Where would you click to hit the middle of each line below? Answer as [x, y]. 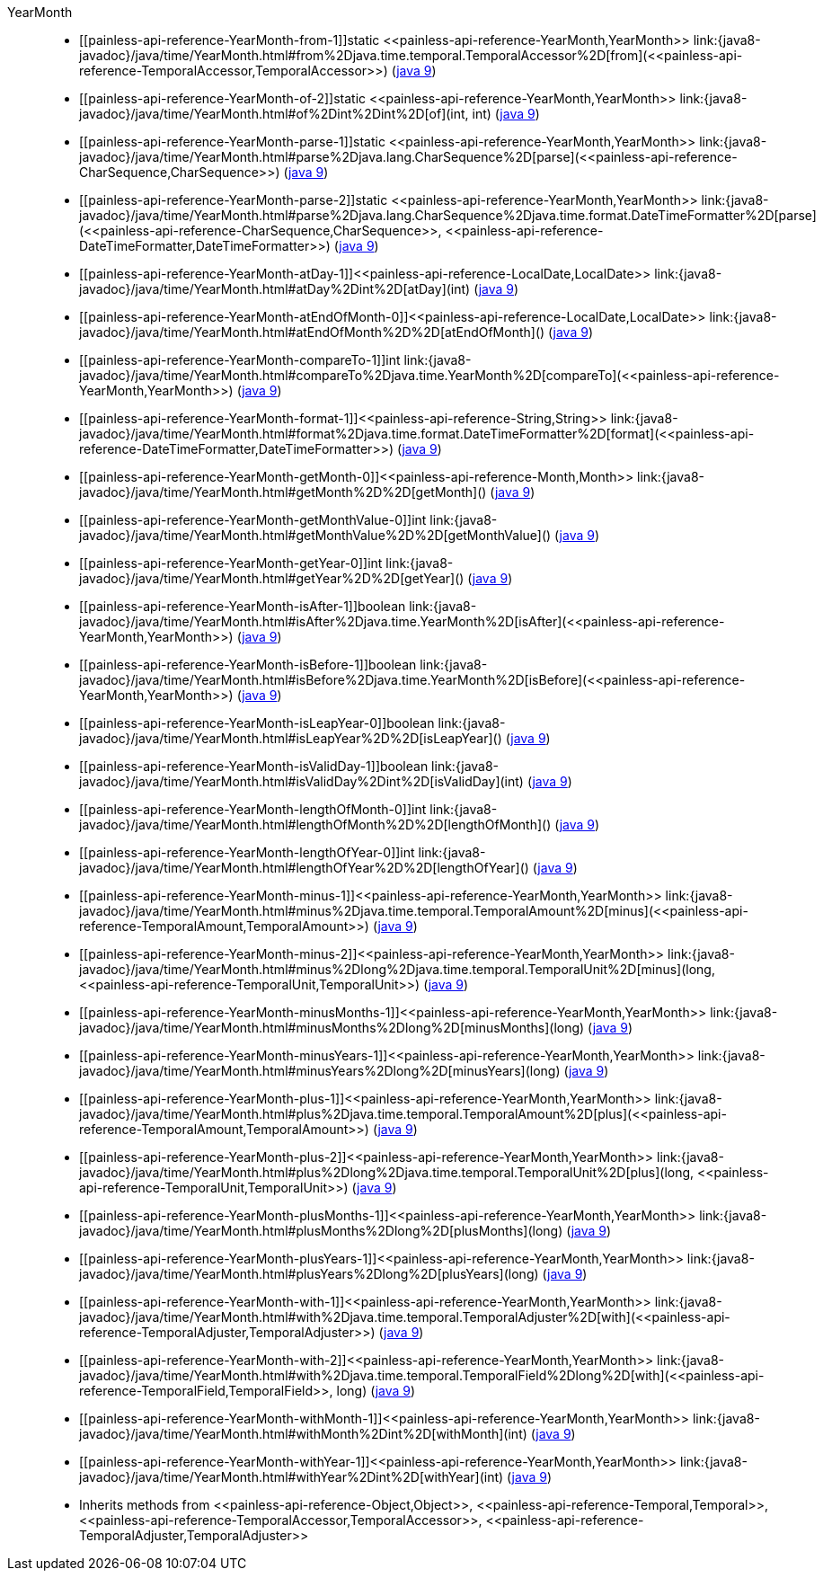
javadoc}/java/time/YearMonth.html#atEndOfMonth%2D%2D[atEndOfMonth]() [312, 332]
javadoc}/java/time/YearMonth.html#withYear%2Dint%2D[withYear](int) [292, 1477]
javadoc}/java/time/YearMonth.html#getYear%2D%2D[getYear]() [272, 578]
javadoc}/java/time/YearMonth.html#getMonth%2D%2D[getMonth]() [283, 492]
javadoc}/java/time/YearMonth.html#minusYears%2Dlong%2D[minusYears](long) [320, 1071]
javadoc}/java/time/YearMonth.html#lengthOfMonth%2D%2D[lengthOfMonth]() [315, 824]
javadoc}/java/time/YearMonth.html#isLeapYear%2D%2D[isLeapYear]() [291, 738]
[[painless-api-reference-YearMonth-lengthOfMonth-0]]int [253, 809]
